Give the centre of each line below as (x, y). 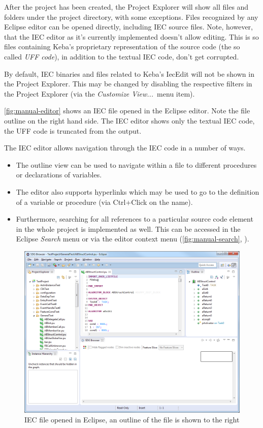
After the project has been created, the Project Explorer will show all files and (126, 7)
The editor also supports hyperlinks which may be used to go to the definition (138, 191)
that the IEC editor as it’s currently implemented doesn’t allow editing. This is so (131, 36)
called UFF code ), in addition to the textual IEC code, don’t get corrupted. (122, 56)
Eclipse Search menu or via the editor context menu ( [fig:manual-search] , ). (133, 239)
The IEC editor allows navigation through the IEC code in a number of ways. (125, 148)
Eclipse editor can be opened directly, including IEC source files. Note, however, (128, 27)
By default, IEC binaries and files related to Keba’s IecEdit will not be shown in (129, 73)
